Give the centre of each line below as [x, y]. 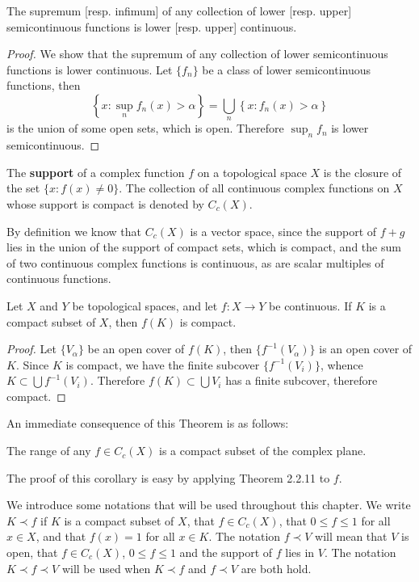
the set [23, 188]
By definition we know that [74, 231]
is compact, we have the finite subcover [163, 364]
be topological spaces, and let [145, 305]
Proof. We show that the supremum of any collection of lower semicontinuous [197, 54]
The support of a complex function [96, 172]
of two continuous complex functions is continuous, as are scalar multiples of [195, 262]
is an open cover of [366, 349]
